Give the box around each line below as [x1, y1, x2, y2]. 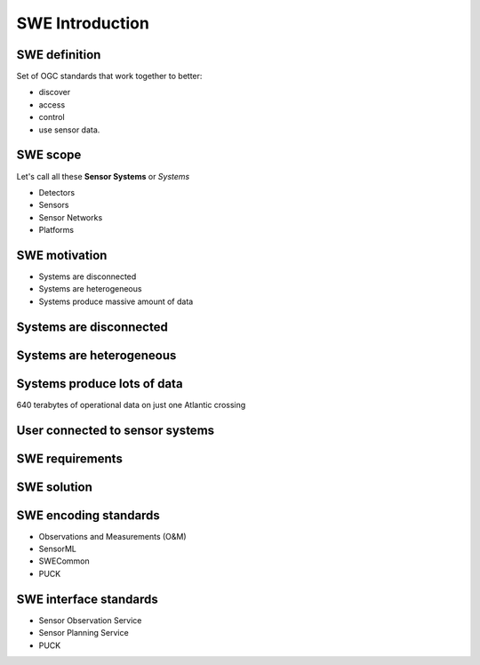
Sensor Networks [38, 212, 103, 222]
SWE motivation [16, 247, 108, 262]
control [38, 112, 66, 123]
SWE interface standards [16, 591, 159, 606]
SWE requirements [16, 451, 124, 466]
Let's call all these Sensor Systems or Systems [16, 171, 190, 181]
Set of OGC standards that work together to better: [16, 71, 203, 82]
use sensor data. [38, 124, 100, 135]
